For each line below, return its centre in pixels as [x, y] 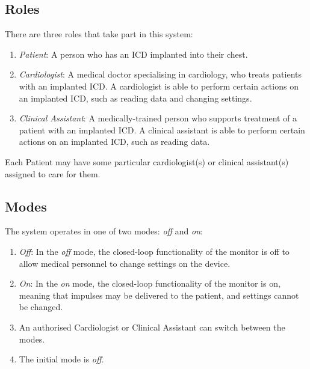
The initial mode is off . [61, 359]
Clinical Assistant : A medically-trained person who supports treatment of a [158, 118]
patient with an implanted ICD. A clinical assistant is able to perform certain [162, 130]
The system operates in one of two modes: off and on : [104, 231]
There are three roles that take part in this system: [99, 34]
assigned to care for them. [53, 173]
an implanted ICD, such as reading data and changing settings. [135, 98]
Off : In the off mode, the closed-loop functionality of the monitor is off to [154, 251]
